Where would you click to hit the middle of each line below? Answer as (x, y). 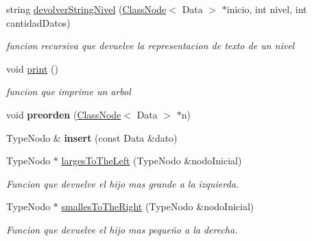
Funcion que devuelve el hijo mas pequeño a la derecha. (122, 229)
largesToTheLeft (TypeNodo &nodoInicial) (152, 161)
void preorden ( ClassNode (64, 114)
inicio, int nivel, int (267, 9)
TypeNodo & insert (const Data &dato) (92, 137)
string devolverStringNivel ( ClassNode (86, 9)
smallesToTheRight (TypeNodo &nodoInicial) (158, 206)
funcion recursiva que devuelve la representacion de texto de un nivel (151, 46)
